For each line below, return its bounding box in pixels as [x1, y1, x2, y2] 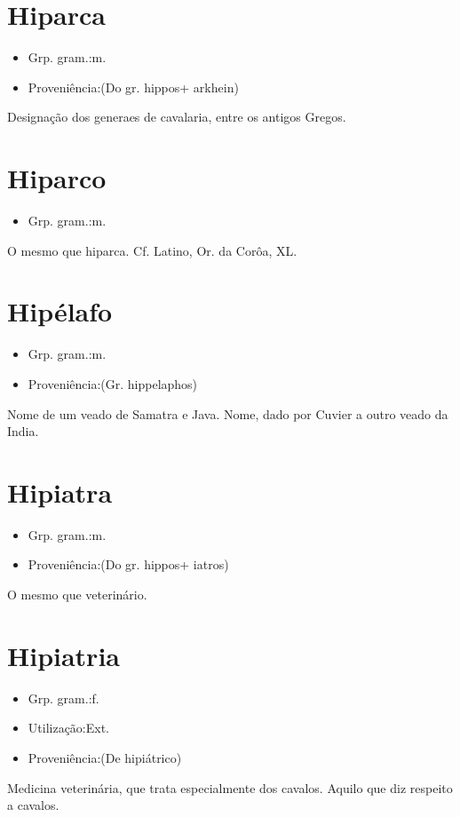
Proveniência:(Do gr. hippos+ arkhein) [28, 77, 239, 96]
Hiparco [7, 160, 107, 196]
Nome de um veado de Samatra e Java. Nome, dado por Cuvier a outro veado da [7, 404, 448, 423]
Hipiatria [7, 637, 120, 673]
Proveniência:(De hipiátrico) [28, 748, 182, 766]
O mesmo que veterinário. [7, 585, 147, 604]
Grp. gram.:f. [28, 688, 99, 707]
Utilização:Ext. [28, 718, 110, 737]
